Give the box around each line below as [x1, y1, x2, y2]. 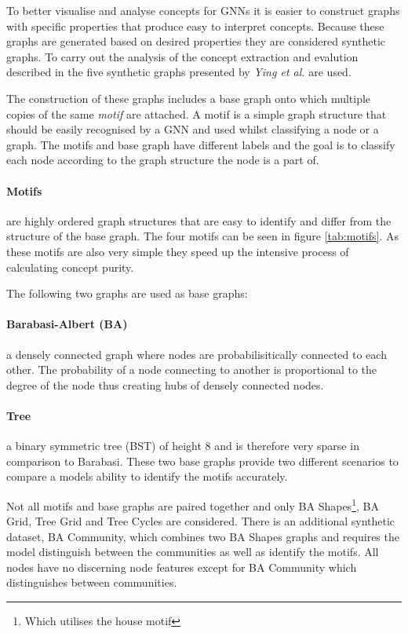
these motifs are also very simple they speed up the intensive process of [6, 243, 349, 259]
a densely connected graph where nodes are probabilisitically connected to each [6, 346, 387, 362]
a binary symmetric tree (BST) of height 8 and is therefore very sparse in [6, 437, 359, 454]
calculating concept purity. [6, 258, 134, 275]
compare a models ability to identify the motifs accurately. [6, 468, 288, 485]
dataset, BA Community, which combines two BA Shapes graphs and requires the [6, 528, 399, 544]
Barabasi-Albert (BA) [6, 316, 128, 332]
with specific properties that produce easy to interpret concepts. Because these [6, 17, 384, 34]
